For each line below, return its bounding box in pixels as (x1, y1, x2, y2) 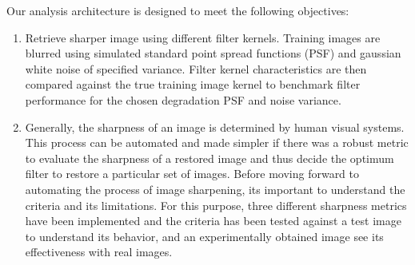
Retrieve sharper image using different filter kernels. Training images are (25, 29, 381, 45)
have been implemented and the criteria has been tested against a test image (25, 212, 401, 229)
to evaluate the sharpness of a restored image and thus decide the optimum (25, 149, 394, 166)
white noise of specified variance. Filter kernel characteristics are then (25, 60, 367, 77)
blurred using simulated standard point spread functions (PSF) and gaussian (25, 45, 401, 61)
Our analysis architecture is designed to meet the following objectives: (6, 2, 349, 18)
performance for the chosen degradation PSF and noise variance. (25, 91, 341, 108)
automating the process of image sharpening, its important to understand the (25, 180, 405, 197)
